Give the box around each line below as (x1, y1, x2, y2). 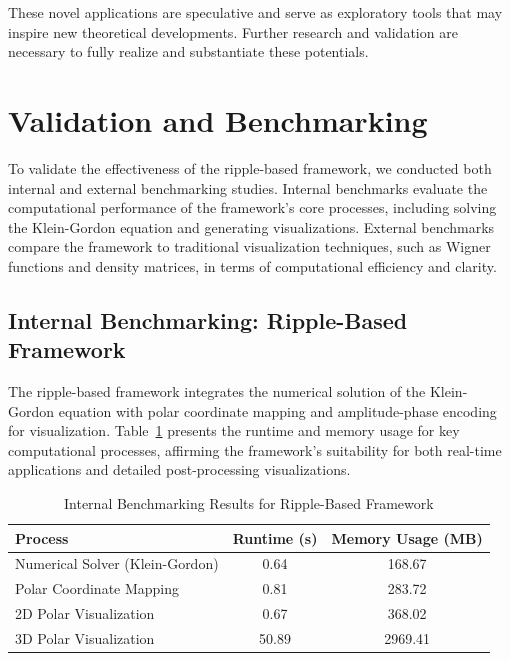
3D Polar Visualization (15, 628, 155, 648)
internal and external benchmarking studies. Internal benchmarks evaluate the (8, 177, 488, 198)
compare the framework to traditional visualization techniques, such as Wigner (8, 236, 491, 257)
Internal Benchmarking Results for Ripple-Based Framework (64, 493, 434, 514)
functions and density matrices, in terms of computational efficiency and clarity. (8, 255, 497, 276)
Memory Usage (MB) (331, 527, 483, 548)
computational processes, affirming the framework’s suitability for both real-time (8, 439, 502, 460)
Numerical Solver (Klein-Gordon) (15, 553, 219, 574)
